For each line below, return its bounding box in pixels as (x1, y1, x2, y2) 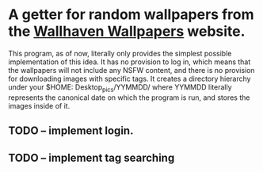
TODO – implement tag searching (8, 151, 175, 164)
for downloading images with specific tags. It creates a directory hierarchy (8, 74, 251, 83)
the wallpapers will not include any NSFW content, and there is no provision (8, 65, 255, 75)
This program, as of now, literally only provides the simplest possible (8, 48, 232, 58)
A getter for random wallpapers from (8, 6, 254, 24)
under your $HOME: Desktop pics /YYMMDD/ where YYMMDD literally (8, 82, 232, 94)
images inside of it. (8, 101, 71, 110)
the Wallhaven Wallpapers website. (8, 22, 246, 40)
